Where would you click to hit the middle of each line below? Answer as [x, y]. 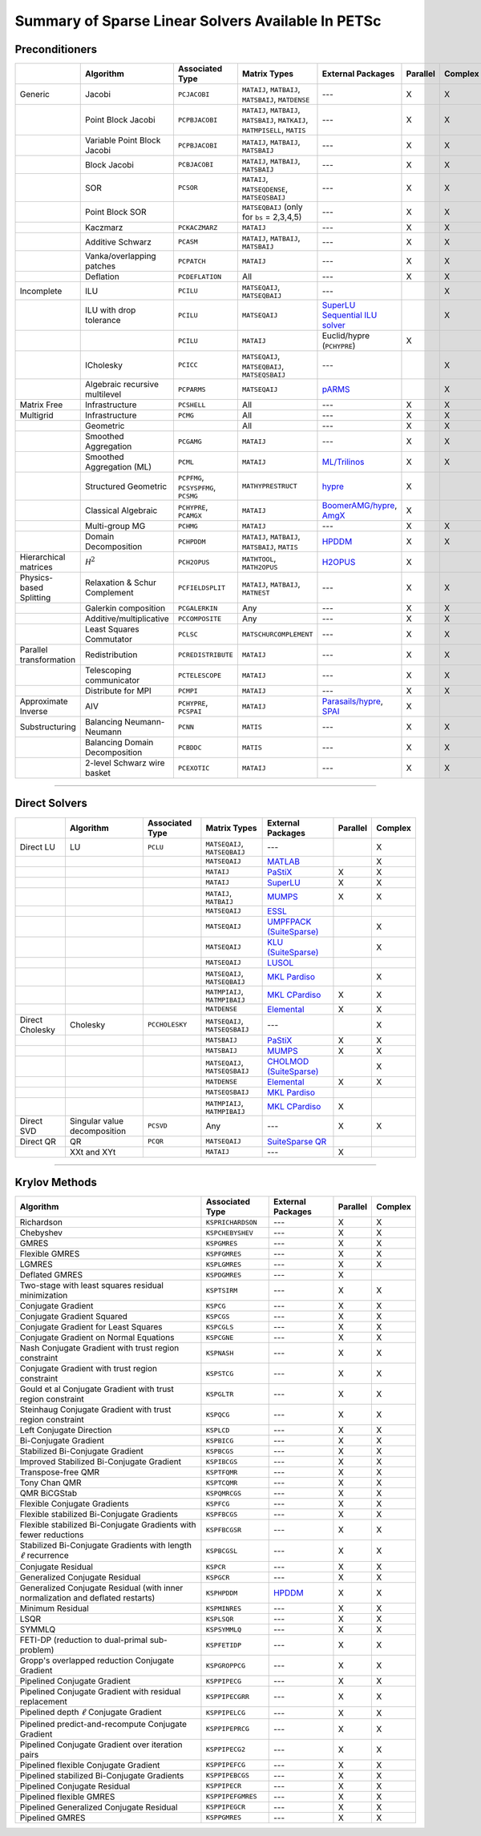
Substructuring [48, 727]
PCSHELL [192, 405]
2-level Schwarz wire [125, 763]
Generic [34, 95]
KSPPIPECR [224, 1786]
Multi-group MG [115, 527]
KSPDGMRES [224, 1275]
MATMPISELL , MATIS [274, 130]
